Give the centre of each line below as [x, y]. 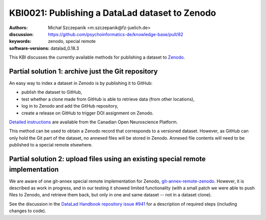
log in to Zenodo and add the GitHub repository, [70, 106]
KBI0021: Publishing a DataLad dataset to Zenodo [113, 13]
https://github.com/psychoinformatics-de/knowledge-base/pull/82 [116, 34]
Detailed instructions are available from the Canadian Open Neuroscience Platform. [94, 122]
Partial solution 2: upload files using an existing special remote [107, 159]
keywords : [20, 41]
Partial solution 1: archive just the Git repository [83, 71]
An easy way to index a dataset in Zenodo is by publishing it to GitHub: [81, 83]
